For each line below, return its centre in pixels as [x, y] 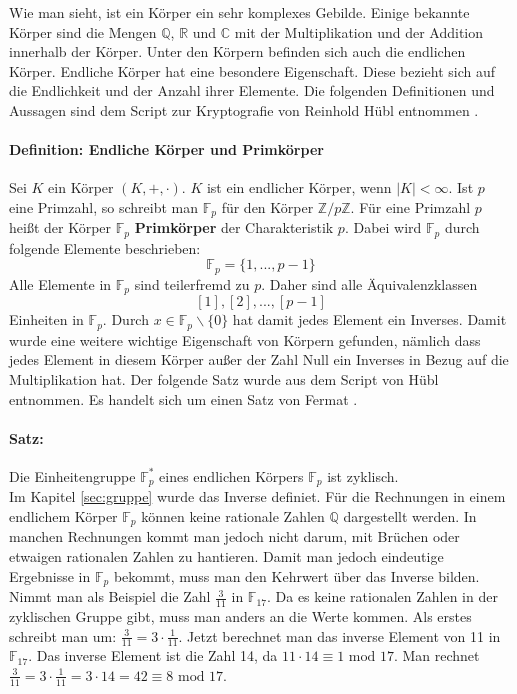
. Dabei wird [383, 227]
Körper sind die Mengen [83, 31]
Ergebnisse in [50, 575]
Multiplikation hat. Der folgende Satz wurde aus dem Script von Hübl [224, 379]
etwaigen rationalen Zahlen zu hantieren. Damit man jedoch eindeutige [226, 556]
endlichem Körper [63, 516]
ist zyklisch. [363, 475]
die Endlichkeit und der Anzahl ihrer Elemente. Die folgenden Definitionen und [252, 90]
